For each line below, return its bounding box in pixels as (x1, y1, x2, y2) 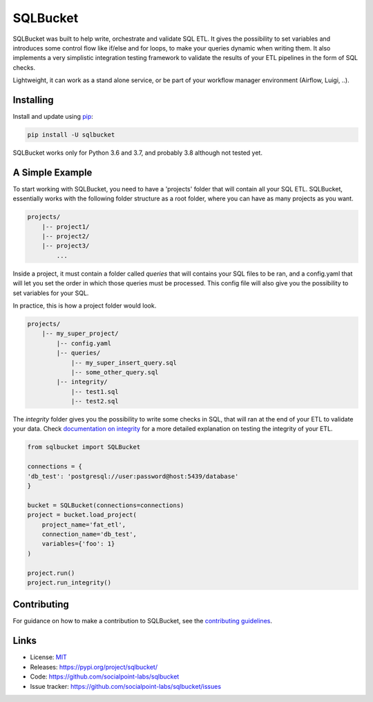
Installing (12, 94, 55, 106)
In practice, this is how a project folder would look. (12, 301, 157, 310)
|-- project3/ (41, 242, 90, 250)
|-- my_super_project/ (41, 330, 119, 338)
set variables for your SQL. (12, 289, 89, 297)
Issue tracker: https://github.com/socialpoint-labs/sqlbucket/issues (30, 682, 221, 690)
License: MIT (30, 653, 67, 661)
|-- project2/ (41, 232, 90, 240)
